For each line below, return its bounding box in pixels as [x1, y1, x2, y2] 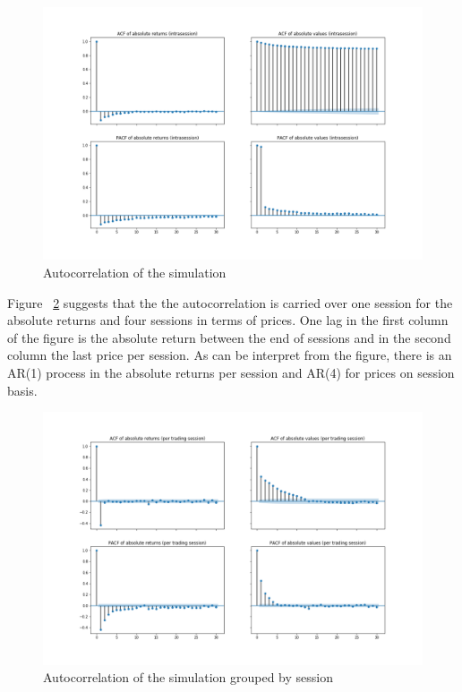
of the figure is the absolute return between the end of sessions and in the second [7, 328, 451, 346]
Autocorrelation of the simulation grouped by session [43, 668, 334, 687]
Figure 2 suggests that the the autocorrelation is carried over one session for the [7, 293, 453, 312]
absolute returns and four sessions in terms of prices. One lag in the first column [7, 311, 449, 329]
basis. [7, 380, 38, 399]
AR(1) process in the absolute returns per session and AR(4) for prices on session [7, 363, 455, 381]
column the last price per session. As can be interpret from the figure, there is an [7, 346, 452, 364]
